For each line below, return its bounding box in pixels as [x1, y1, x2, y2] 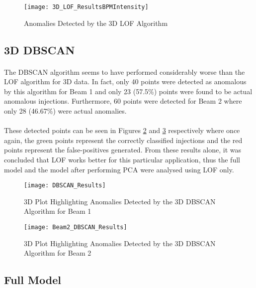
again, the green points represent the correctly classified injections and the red [4, 135, 243, 145]
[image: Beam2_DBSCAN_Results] [24, 224, 127, 231]
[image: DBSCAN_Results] [24, 182, 106, 189]
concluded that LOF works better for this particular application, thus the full [4, 154, 240, 164]
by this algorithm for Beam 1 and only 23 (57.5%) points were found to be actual [4, 86, 253, 96]
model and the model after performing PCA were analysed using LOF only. [4, 164, 234, 174]
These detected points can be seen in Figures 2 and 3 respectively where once [4, 125, 240, 136]
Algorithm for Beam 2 [24, 248, 91, 258]
